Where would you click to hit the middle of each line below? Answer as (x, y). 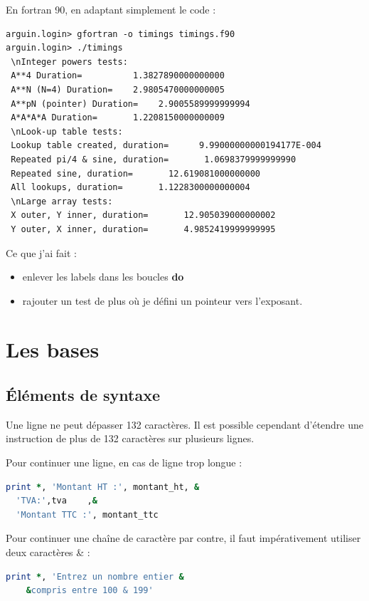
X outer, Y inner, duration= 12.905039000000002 (143, 215)
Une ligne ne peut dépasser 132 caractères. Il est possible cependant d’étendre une (185, 424)
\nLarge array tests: (62, 201)
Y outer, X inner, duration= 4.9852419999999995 (143, 229)
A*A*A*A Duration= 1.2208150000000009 (118, 118)
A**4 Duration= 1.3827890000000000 (118, 76)
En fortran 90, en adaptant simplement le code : (111, 9)
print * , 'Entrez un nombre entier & (95, 576)
